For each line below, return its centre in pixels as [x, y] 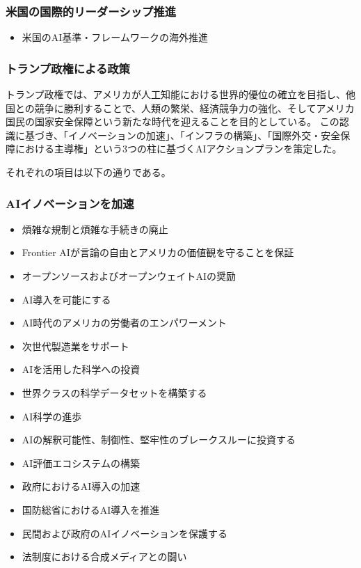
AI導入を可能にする [66, 299]
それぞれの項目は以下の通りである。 [88, 172]
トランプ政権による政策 [68, 68]
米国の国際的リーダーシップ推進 [91, 11]
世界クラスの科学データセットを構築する [114, 392]
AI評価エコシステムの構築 [81, 463]
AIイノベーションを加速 [70, 203]
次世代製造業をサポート [75, 346]
